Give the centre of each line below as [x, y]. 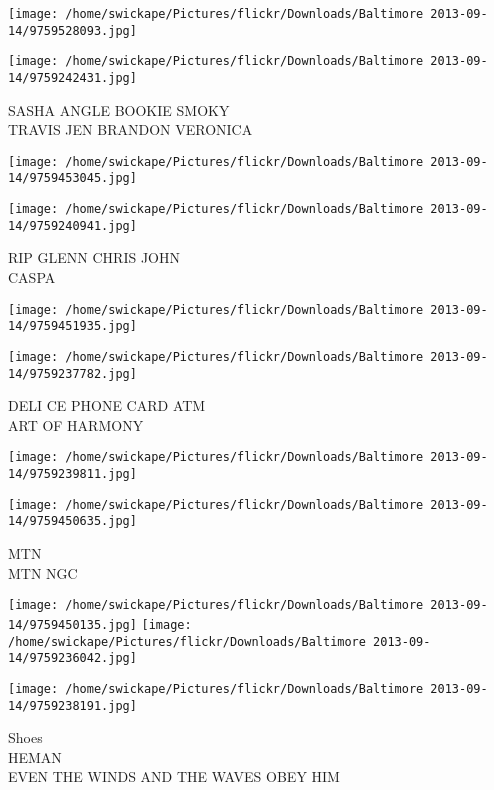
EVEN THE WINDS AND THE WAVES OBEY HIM [174, 776]
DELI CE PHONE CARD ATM [107, 405]
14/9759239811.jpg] [72, 474]
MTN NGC [43, 572]
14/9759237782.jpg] [72, 373]
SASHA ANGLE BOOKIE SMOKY [119, 109]
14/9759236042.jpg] [72, 658]
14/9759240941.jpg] [72, 225]
